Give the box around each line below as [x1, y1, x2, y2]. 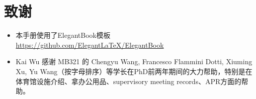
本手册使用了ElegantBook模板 [15, 30, 110, 40]
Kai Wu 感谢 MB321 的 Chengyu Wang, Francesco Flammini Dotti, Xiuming [15, 56, 253, 67]
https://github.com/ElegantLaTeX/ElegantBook [15, 39, 164, 50]
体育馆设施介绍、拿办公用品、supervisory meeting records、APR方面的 [15, 76, 242, 86]
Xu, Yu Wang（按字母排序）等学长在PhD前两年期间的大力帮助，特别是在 [15, 66, 253, 76]
